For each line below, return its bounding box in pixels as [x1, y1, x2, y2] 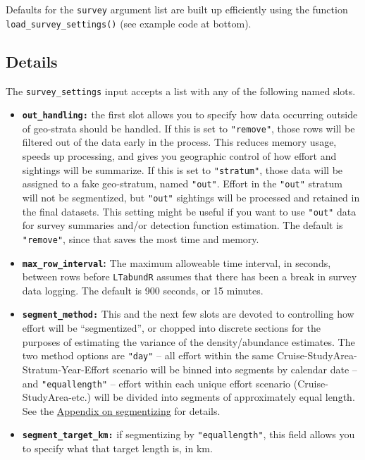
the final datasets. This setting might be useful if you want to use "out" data [22, 204, 357, 218]
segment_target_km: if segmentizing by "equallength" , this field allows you [22, 427, 355, 442]
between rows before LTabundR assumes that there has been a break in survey [22, 269, 357, 284]
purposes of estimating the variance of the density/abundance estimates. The [22, 334, 355, 349]
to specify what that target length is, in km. [22, 441, 213, 456]
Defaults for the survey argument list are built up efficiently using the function [6, 2, 348, 16]
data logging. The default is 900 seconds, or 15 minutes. [22, 282, 264, 297]
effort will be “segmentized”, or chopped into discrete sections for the [22, 321, 321, 335]
